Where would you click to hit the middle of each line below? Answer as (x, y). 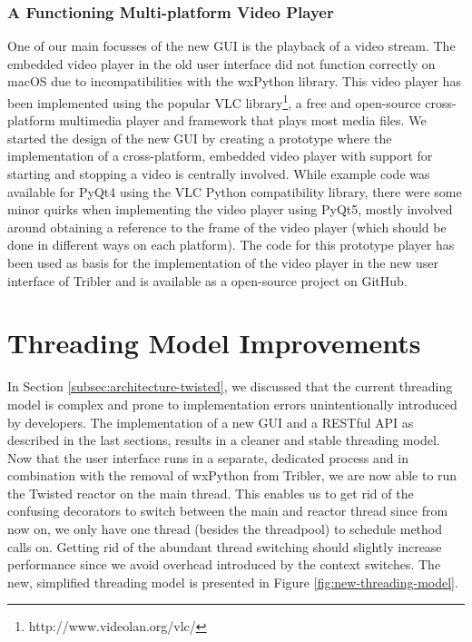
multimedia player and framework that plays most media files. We (243, 120)
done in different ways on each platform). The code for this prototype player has (231, 245)
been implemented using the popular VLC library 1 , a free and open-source (214, 101)
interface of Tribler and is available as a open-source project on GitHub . (207, 280)
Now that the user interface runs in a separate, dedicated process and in (208, 457)
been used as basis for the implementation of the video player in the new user (223, 262)
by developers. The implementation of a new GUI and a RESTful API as (211, 422)
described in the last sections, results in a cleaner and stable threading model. (224, 440)
